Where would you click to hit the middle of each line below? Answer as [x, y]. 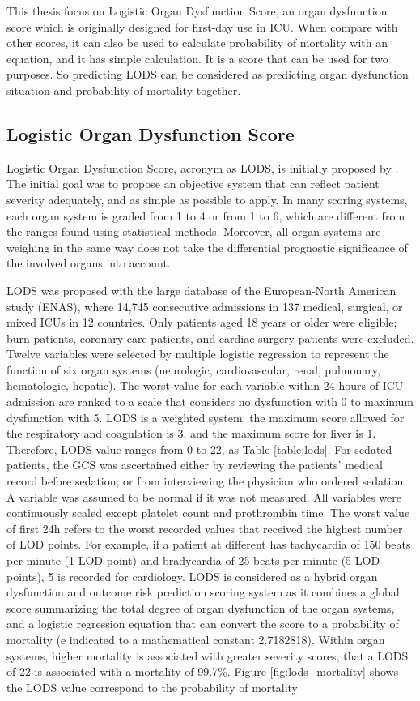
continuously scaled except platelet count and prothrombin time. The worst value [208, 513]
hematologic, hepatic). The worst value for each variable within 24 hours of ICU [205, 385]
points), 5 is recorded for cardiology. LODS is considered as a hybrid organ [192, 576]
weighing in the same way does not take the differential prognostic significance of [207, 247]
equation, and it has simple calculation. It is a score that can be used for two [197, 58]
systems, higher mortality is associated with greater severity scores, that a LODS [208, 655]
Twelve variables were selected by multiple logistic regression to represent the [198, 354]
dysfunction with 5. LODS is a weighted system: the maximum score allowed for [206, 417]
